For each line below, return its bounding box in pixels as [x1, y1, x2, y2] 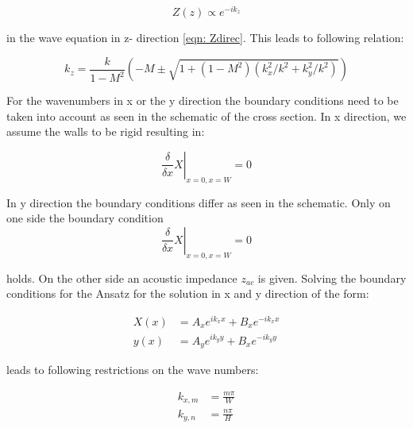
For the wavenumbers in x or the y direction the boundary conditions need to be [6, 92, 399, 109]
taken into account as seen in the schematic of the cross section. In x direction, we [6, 107, 407, 124]
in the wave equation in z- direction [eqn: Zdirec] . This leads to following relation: [6, 29, 404, 46]
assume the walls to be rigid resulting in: [6, 123, 205, 140]
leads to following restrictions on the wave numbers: [6, 361, 259, 378]
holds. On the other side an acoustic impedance [6, 269, 237, 286]
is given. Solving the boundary [257, 269, 407, 286]
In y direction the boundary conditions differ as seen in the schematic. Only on [6, 194, 391, 210]
